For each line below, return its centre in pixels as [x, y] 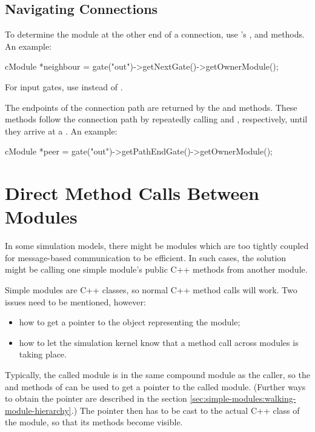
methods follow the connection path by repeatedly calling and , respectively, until [156, 119]
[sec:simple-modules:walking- [243, 398]
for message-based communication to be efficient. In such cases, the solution [146, 257]
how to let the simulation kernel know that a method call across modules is [159, 342]
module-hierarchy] [38, 410]
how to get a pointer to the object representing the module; [130, 322]
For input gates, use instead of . [64, 86]
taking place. [43, 354]
